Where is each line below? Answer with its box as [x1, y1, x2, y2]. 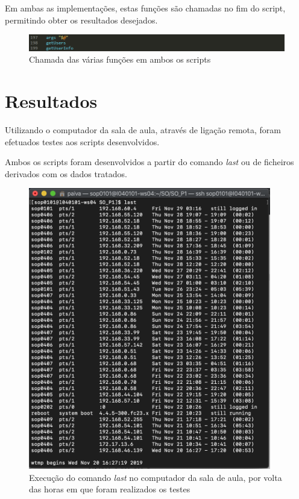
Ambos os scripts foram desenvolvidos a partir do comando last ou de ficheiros [5, 155, 294, 168]
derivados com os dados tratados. [5, 167, 127, 180]
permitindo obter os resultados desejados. [5, 13, 158, 26]
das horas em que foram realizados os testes [29, 483, 190, 495]
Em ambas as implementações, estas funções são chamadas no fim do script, [5, 2, 286, 14]
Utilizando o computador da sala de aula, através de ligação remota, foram [5, 124, 282, 136]
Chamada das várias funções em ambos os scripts [29, 53, 211, 66]
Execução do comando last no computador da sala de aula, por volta [29, 471, 282, 483]
